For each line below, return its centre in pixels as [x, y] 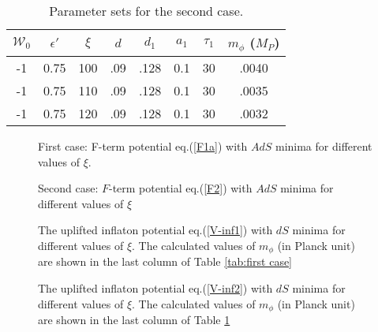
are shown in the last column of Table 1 [134, 319]
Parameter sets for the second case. [146, 11]
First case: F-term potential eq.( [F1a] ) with [143, 145]
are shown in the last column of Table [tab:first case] [165, 261]
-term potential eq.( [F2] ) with [180, 188]
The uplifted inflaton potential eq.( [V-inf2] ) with [155, 287]
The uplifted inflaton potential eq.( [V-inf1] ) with [155, 230]
